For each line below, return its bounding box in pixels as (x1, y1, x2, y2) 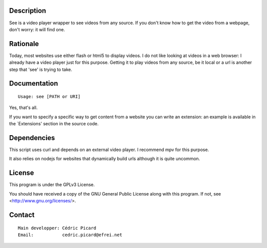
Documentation (9, 79, 58, 88)
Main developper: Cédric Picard (18, 225, 96, 231)
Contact (9, 210, 35, 219)
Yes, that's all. (9, 104, 38, 111)
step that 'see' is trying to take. (9, 66, 73, 72)
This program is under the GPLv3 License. (9, 182, 95, 188)
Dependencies (9, 134, 55, 142)
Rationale (9, 40, 39, 48)
